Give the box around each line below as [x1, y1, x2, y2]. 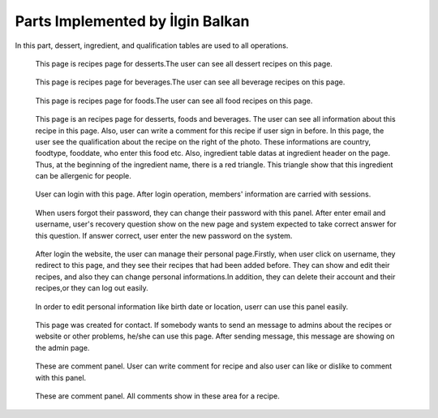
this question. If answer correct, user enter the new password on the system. [35, 231, 293, 240]
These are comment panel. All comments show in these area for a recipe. [35, 390, 280, 401]
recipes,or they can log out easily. [35, 283, 149, 293]
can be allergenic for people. [35, 171, 131, 181]
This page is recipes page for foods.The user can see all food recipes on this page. [35, 96, 313, 106]
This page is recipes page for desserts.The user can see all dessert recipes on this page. [35, 58, 333, 68]
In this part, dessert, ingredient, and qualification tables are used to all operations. [15, 41, 289, 50]
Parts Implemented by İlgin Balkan [15, 12, 251, 30]
